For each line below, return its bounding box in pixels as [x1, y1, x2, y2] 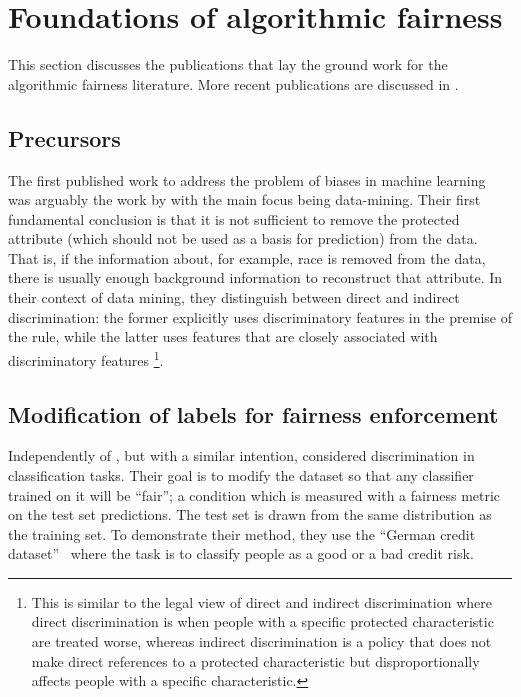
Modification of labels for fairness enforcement [8, 398, 499, 429]
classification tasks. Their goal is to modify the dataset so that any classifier [8, 464, 474, 485]
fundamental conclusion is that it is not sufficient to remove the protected [8, 208, 460, 229]
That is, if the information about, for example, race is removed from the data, [8, 247, 486, 268]
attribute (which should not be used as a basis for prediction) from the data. [8, 228, 478, 249]
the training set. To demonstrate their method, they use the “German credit [8, 523, 476, 544]
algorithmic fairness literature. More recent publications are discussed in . [8, 73, 459, 94]
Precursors [8, 122, 121, 153]
